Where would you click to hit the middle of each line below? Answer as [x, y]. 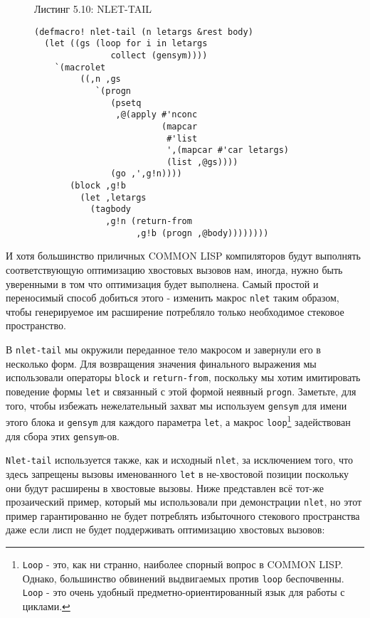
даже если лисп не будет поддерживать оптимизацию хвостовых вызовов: [165, 529]
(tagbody [111, 209]
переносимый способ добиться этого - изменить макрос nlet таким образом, [173, 298]
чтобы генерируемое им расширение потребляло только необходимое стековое [175, 311]
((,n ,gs [100, 79]
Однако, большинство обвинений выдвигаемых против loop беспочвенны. [183, 578]
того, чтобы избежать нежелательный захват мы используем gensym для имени [176, 405]
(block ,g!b [98, 186]
